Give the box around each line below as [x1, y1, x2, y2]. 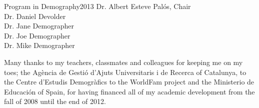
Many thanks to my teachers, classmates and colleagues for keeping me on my [4, 56, 243, 67]
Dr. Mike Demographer [4, 40, 75, 50]
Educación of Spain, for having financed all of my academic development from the [4, 86, 255, 96]
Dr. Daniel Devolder [4, 10, 66, 21]
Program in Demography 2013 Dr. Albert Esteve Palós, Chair [4, 1, 191, 11]
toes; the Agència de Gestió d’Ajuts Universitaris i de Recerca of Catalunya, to [4, 66, 246, 77]
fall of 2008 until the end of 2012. [4, 96, 106, 106]
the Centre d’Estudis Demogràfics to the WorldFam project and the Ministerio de [4, 76, 254, 87]
